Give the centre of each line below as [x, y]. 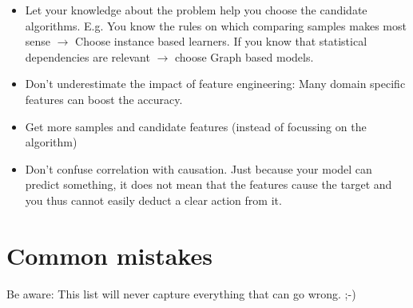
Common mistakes [109, 255]
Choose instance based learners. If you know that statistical [221, 41]
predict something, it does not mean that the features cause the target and [208, 184]
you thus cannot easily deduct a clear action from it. [153, 200]
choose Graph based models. [244, 56]
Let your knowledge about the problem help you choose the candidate [196, 10]
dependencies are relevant [87, 56]
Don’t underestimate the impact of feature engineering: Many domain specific [215, 84]
